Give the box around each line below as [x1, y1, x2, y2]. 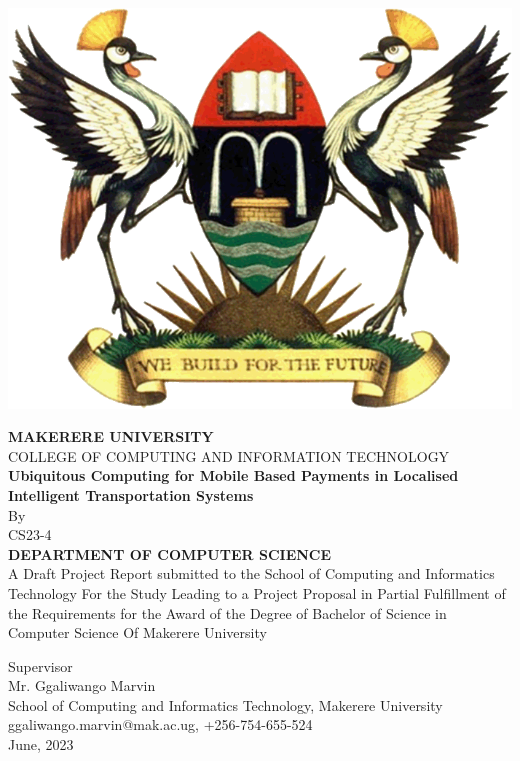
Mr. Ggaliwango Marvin [8, 675, 156, 696]
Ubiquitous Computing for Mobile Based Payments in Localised [8, 465, 459, 486]
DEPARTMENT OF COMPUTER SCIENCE [8, 543, 332, 564]
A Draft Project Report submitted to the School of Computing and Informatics [8, 563, 495, 584]
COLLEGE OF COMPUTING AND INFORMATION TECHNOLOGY [8, 445, 450, 466]
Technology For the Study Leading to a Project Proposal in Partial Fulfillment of [8, 582, 506, 603]
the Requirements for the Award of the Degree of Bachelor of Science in [8, 602, 447, 623]
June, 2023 [8, 734, 74, 755]
